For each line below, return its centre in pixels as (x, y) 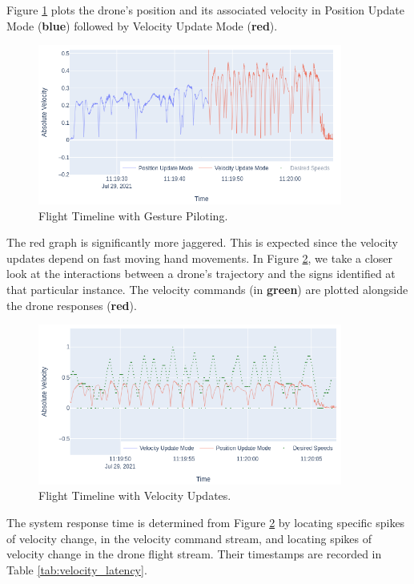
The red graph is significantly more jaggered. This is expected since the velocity (202, 242)
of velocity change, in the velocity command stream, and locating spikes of (189, 538)
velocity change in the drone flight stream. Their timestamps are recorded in (194, 554)
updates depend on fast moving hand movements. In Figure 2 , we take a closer (199, 258)
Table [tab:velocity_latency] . (77, 569)
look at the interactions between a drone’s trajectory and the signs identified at (201, 274)
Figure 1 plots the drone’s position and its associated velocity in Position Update (205, 10)
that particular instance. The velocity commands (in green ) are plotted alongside (207, 289)
